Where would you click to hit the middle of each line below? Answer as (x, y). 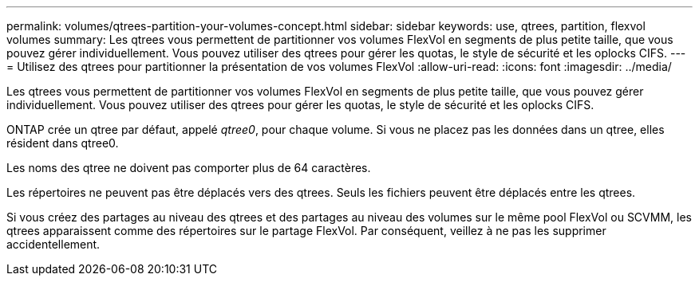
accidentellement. (53, 244)
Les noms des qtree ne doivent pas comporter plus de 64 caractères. (189, 168)
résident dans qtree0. (63, 143)
